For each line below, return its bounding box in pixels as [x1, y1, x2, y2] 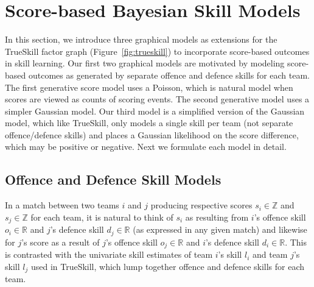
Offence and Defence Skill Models [5, 170, 222, 189]
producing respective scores [150, 199, 253, 211]
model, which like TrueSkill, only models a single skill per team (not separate [5, 116, 293, 129]
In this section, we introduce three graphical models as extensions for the [5, 33, 277, 46]
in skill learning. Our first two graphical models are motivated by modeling [5, 57, 285, 69]
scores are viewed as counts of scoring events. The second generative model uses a [5, 93, 310, 105]
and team [252, 248, 288, 261]
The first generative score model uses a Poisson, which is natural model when [5, 80, 293, 93]
